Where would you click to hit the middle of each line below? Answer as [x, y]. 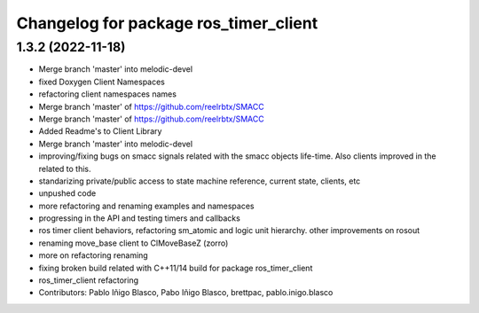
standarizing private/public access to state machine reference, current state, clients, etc [200, 181]
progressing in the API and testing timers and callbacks [140, 218]
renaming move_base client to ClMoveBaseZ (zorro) [133, 243]
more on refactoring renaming [93, 255]
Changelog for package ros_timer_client [167, 23]
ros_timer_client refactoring [89, 280]
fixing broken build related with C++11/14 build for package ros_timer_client [176, 268]
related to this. [65, 168]
